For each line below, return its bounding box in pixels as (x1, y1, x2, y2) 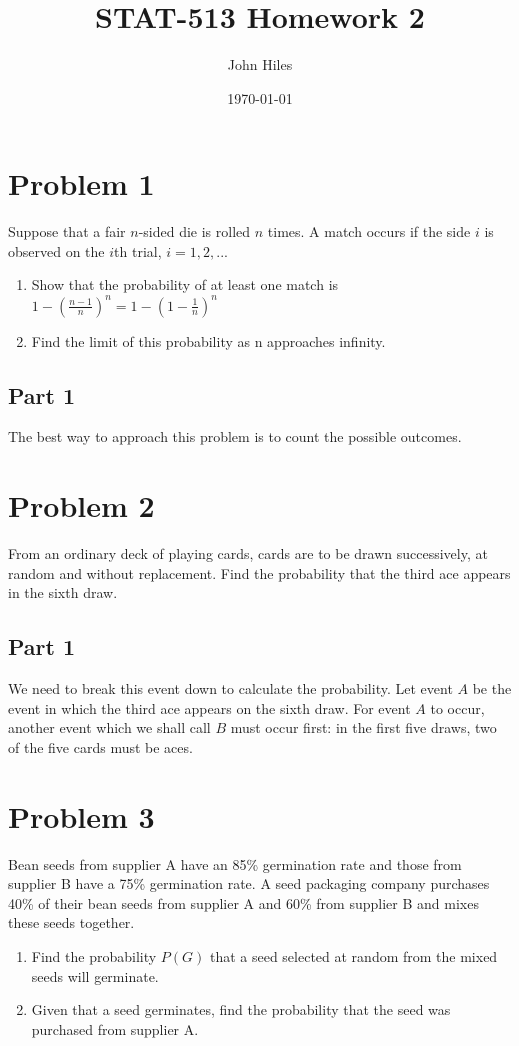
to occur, (430, 697, 485, 718)
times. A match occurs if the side (267, 221, 471, 242)
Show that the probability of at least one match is (31, 274, 339, 295)
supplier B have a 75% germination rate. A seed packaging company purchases (8, 873, 490, 894)
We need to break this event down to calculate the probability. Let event (8, 678, 453, 699)
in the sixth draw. (8, 582, 118, 603)
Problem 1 (8, 163, 155, 204)
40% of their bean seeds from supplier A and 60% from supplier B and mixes (8, 892, 479, 913)
